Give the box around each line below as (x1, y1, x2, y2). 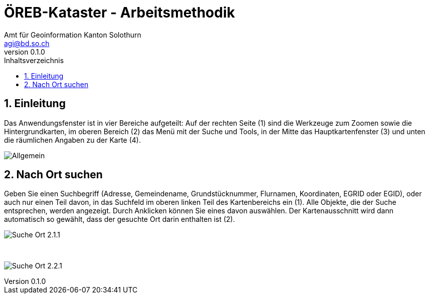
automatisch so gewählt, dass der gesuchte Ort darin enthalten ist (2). (4, 215, 235, 224)
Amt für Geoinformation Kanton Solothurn (4, 30, 141, 39)
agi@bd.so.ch (4, 39, 50, 48)
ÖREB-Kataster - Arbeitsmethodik (4, 4, 235, 21)
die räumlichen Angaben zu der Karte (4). (4, 135, 141, 144)
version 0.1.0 (4, 47, 45, 56)
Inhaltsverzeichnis (4, 56, 64, 65)
